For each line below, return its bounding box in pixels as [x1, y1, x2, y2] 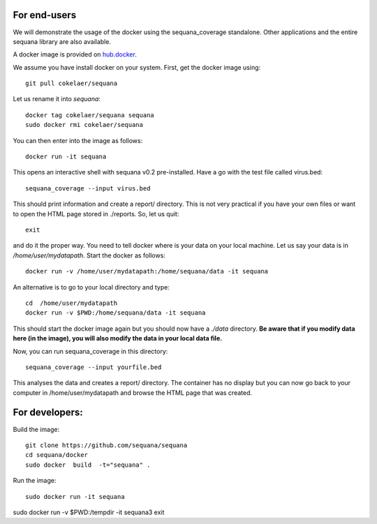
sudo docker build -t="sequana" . [25, 461, 151, 469]
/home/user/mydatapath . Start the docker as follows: [13, 251, 165, 260]
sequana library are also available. [13, 37, 112, 45]
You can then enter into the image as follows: [13, 136, 143, 144]
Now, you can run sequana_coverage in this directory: [13, 347, 168, 355]
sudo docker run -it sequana [25, 493, 125, 500]
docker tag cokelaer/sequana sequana [25, 111, 155, 119]
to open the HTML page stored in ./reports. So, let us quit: [13, 209, 179, 218]
